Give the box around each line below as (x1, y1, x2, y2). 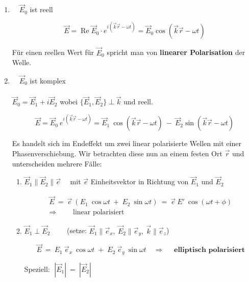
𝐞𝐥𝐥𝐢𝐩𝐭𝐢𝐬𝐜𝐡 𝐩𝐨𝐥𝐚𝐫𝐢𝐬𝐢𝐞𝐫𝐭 (174, 246, 245, 254)
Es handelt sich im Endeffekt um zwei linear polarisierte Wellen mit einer (12, 138, 241, 149)
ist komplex (30, 75, 66, 86)
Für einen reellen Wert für (12, 47, 94, 58)
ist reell (30, 4, 53, 15)
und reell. (123, 96, 153, 107)
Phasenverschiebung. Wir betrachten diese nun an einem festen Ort (12, 148, 222, 159)
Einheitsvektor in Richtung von (90, 176, 189, 187)
